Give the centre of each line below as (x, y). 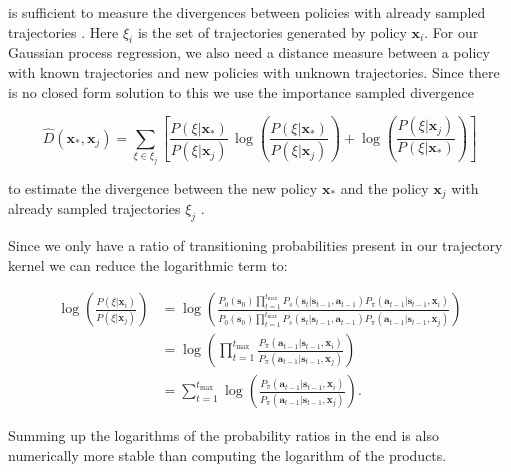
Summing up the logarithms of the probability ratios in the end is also (223, 435)
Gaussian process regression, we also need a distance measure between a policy (249, 52)
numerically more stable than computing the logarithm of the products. (227, 455)
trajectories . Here (63, 31)
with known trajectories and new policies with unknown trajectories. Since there (254, 71)
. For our (451, 31)
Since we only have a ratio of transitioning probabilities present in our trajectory (255, 245)
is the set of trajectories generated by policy (272, 31)
